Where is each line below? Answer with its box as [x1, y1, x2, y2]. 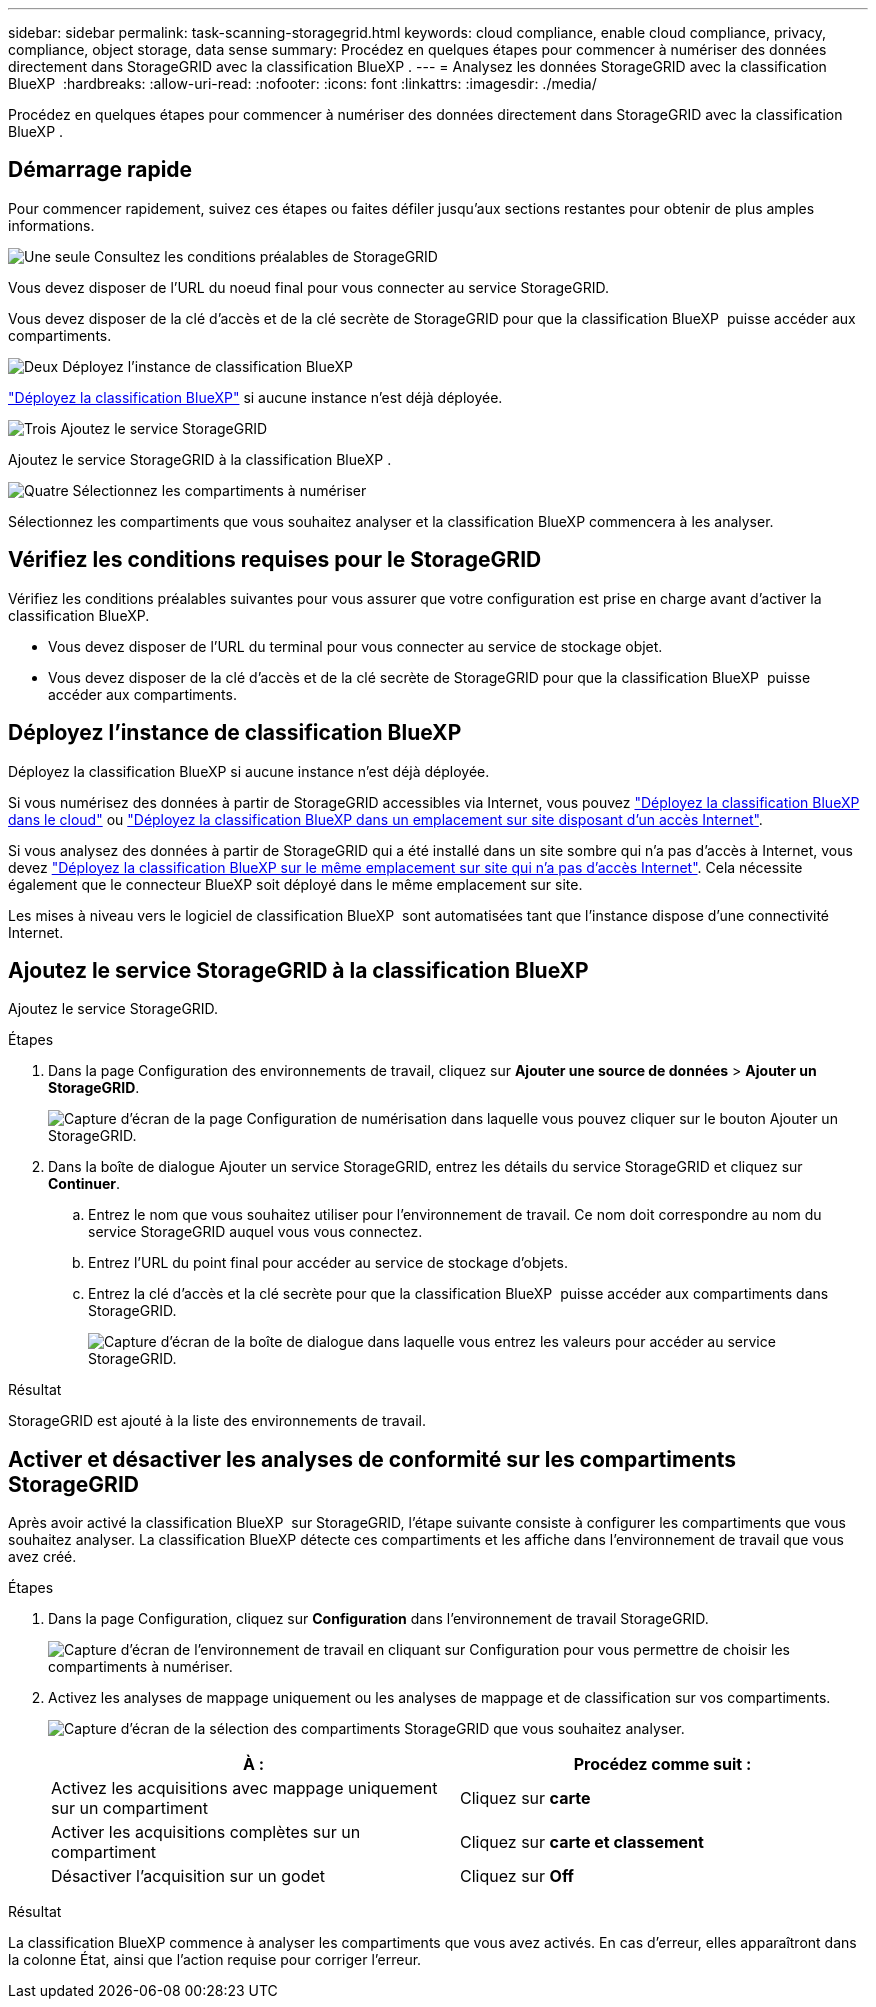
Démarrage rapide [8, 157, 193, 183]
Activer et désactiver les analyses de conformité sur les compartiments [8, 1446, 737, 1472]
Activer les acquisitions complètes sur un [51, 1822, 361, 1843]
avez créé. [8, 1548, 77, 1566]
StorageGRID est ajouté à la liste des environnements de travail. [8, 1412, 427, 1430]
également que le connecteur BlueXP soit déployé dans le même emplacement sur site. [8, 875, 583, 893]
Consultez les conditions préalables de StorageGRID [94, 247, 438, 265]
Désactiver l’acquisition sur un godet [51, 1866, 326, 1887]
